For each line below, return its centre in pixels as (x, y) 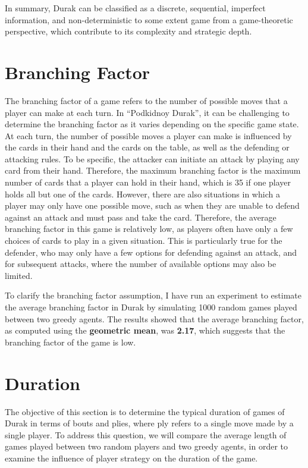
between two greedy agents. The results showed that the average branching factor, (154, 318)
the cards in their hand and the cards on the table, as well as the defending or (147, 147)
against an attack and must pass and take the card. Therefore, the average (141, 217)
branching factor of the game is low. (70, 342)
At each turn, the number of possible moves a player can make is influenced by (148, 135)
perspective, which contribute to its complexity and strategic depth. (128, 31)
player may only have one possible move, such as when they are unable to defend (152, 205)
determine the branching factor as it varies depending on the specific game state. (152, 124)
